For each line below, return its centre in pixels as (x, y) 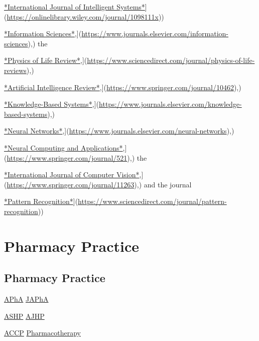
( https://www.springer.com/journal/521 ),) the (76, 157)
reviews (15, 70)
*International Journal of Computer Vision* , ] (74, 175)
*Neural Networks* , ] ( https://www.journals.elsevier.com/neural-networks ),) (119, 131)
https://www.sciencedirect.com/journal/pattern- (152, 201)
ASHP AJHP (24, 316)
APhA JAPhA (26, 299)
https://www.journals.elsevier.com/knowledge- (170, 104)
